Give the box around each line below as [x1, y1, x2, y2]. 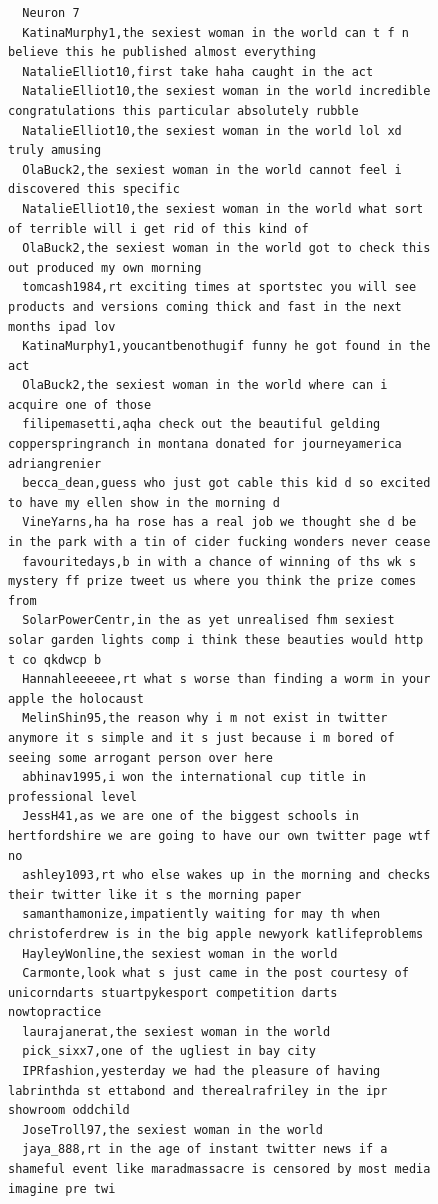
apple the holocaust [8, 691, 145, 706]
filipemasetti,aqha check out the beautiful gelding [22, 417, 381, 432]
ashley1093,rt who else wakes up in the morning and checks [22, 868, 431, 883]
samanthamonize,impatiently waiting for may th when [22, 907, 381, 922]
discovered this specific [8, 182, 180, 197]
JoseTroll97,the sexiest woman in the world [22, 1122, 323, 1137]
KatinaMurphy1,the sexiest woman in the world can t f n [22, 25, 409, 40]
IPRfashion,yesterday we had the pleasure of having [22, 1064, 381, 1079]
